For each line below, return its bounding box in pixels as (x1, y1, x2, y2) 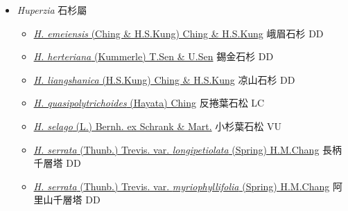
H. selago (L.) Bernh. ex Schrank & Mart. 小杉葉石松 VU (33, 118, 281, 133)
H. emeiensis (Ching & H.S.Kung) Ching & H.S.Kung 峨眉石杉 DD (33, 26, 324, 40)
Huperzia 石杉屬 (17, 3, 87, 17)
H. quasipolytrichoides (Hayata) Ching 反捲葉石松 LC (33, 95, 265, 110)
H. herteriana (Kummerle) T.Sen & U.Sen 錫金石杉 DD (33, 49, 274, 64)
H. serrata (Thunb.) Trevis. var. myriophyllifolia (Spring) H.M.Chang (33, 178, 330, 193)
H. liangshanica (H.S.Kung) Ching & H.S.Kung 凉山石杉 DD (33, 72, 295, 86)
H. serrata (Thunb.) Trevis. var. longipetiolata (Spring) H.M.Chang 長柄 (33, 142, 342, 156)
